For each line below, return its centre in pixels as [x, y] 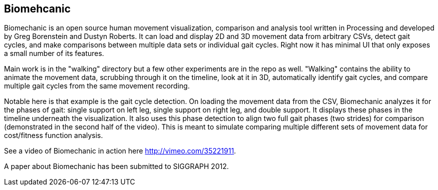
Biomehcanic [38, 9]
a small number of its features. [54, 53]
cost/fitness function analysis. [54, 135]
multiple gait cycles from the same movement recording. [97, 86]
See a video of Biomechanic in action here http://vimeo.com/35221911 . [120, 151]
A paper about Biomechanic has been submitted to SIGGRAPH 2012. [116, 166]
